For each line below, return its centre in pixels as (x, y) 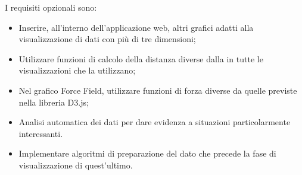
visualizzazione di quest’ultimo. (76, 165)
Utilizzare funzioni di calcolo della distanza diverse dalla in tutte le (141, 58)
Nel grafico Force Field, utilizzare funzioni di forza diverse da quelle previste (158, 90)
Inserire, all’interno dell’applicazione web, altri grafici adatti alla (136, 27)
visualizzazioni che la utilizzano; (77, 70)
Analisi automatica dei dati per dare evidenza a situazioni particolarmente (155, 122)
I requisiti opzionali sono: (51, 7)
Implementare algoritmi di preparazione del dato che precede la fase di (147, 153)
